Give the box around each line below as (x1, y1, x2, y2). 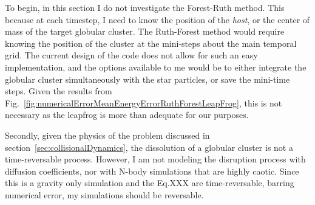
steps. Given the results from (5, 85, 112, 97)
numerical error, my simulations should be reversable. (5, 188, 204, 201)
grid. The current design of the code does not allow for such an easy (5, 49, 258, 61)
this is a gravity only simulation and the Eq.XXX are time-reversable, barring (5, 176, 294, 189)
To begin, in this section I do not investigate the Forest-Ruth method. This (5, 1, 285, 13)
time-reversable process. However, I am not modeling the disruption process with (5, 153, 306, 165)
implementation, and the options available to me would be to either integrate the (5, 60, 307, 73)
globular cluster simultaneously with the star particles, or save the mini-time (5, 72, 290, 85)
